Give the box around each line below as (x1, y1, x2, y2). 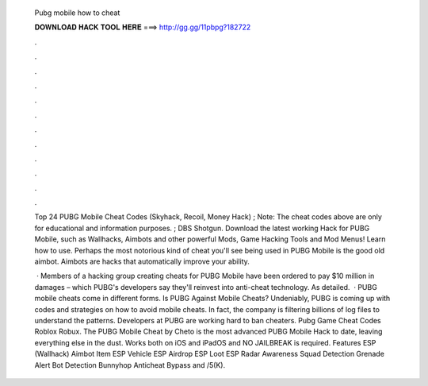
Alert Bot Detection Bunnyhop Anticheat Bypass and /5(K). (34, 360, 226, 369)
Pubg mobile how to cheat (34, 8, 120, 17)
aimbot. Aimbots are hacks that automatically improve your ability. (34, 257, 250, 266)
